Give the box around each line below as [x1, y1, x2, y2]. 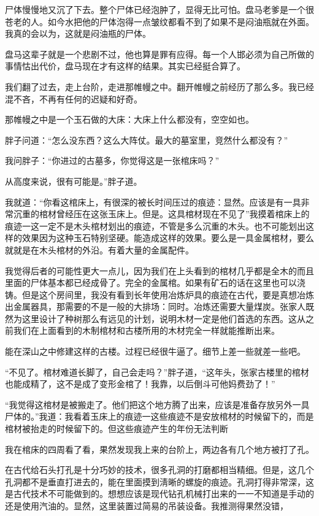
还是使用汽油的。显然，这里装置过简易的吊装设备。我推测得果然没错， [5, 499, 288, 512]
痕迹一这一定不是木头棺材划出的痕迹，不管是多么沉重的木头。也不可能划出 [5, 219, 306, 232]
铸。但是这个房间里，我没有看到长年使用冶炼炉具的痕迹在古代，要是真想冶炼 [5, 288, 314, 301]
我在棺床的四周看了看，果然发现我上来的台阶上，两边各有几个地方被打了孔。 [5, 442, 314, 455]
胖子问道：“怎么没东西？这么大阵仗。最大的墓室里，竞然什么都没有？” [5, 133, 288, 146]
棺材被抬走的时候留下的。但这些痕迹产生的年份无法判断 [5, 422, 228, 435]
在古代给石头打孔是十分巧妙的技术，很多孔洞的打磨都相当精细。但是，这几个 [5, 463, 314, 476]
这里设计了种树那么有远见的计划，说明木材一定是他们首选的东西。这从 [21, 312, 306, 325]
